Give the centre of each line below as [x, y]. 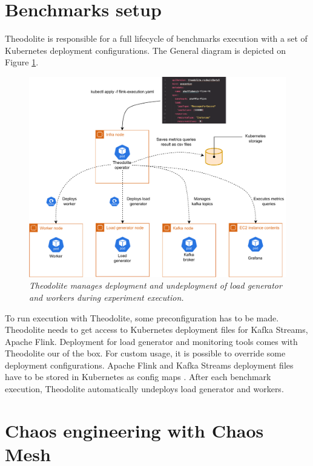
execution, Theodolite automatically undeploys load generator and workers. [144, 389]
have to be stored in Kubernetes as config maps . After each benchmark [138, 377]
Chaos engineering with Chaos [134, 430]
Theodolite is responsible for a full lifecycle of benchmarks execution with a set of [156, 38]
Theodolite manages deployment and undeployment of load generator [156, 285]
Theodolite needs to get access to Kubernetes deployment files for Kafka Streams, [156, 330]
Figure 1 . [22, 62]
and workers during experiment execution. [107, 297]
